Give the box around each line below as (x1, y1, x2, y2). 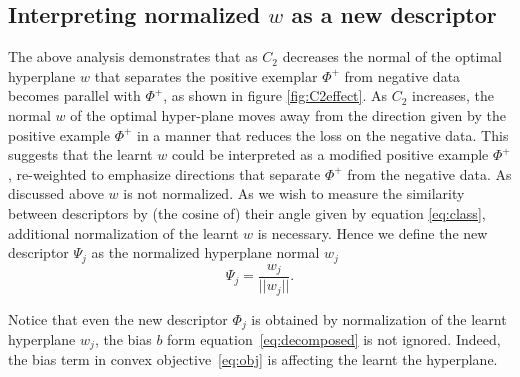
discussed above (8, 183, 104, 204)
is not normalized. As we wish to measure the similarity (123, 183, 465, 204)
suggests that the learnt (8, 144, 153, 165)
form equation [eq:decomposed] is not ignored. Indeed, (167, 328, 501, 349)
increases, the (412, 85, 494, 106)
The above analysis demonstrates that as (8, 46, 258, 67)
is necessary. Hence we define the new (257, 222, 488, 243)
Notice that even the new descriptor (8, 308, 228, 329)
